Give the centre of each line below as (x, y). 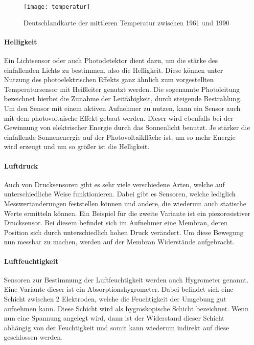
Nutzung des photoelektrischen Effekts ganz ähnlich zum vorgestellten (109, 79)
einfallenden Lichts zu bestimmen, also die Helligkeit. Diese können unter (114, 70)
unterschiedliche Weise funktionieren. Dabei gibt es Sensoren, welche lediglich (120, 194)
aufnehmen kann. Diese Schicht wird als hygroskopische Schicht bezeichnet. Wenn (126, 308)
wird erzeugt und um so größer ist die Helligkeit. (77, 146)
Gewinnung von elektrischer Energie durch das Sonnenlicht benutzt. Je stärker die (127, 127)
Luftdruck (21, 165)
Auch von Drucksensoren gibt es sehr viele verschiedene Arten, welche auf (115, 184)
